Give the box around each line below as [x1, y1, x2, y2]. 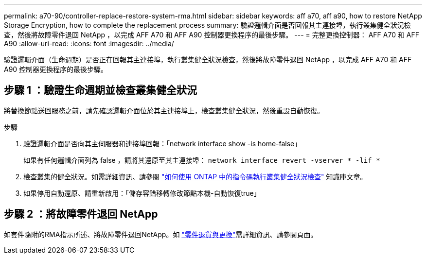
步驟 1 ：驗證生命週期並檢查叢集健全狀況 [4, 84, 197, 97]
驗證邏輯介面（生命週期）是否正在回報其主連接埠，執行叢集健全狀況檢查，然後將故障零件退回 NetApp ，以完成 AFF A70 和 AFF [4, 55, 412, 64]
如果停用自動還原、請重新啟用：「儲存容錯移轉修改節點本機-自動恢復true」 [23, 189, 261, 197]
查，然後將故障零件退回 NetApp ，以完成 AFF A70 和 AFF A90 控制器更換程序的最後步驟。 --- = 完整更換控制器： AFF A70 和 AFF [4, 31, 420, 39]
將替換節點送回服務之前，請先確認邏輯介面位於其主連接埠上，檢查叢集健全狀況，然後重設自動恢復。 [4, 106, 324, 115]
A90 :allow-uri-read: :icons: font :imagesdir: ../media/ [4, 39, 174, 48]
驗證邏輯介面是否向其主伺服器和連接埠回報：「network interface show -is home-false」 [23, 139, 302, 148]
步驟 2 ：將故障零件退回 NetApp [4, 208, 158, 221]
